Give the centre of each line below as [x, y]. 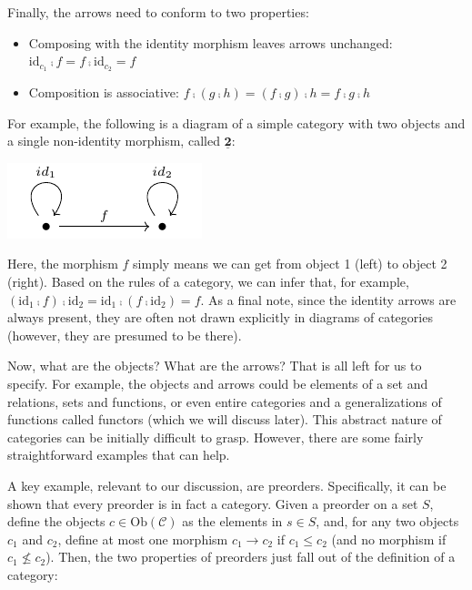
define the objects [56, 521]
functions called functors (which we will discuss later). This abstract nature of [225, 419]
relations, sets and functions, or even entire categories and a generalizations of [225, 401]
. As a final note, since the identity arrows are [328, 299]
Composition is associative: [104, 92]
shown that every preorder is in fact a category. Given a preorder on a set [213, 503]
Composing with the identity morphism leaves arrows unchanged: [211, 42]
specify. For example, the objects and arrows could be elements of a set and [218, 383]
